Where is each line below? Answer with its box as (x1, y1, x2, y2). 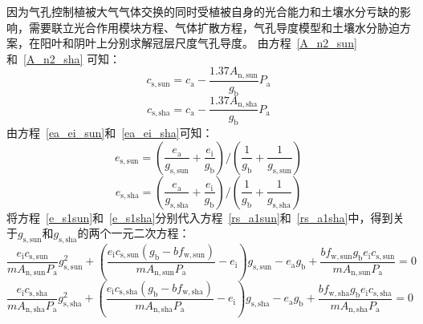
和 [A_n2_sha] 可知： (6, 50, 121, 67)
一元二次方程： (111, 225, 190, 241)
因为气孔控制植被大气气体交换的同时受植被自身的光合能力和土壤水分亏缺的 (6, 3, 400, 19)
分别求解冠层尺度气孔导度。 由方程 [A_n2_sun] (107, 34, 357, 51)
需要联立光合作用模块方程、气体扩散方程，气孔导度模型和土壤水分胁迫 (28, 18, 400, 35)
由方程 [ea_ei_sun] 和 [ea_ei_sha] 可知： (6, 124, 214, 140)
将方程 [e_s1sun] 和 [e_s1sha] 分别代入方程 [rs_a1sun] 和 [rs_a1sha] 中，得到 (6, 209, 393, 225)
